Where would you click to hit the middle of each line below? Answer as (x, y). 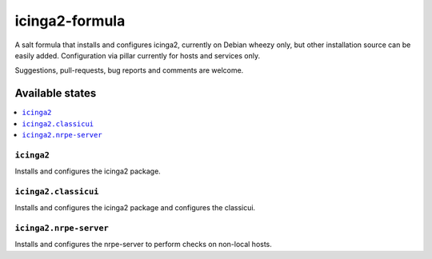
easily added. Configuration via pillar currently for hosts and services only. (137, 55)
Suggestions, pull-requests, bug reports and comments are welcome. (129, 70)
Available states (56, 93)
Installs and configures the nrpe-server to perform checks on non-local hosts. (143, 245)
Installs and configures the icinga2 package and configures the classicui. (135, 208)
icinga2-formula (70, 21)
